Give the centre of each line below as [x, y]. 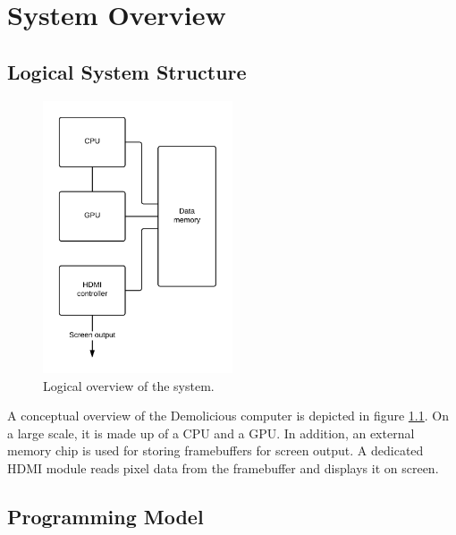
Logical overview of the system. [129, 385]
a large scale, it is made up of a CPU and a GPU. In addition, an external [211, 433]
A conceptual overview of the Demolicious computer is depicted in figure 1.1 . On [228, 416]
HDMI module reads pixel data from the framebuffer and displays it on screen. [223, 468]
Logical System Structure [127, 71]
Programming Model [106, 516]
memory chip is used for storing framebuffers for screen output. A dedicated [215, 450]
